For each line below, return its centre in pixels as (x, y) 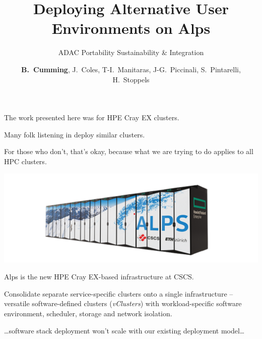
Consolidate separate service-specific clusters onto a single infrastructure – (119, 293)
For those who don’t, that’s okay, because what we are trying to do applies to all (129, 151)
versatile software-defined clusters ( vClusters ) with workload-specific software (123, 303)
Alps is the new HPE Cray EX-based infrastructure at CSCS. (99, 277)
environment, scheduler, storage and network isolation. (88, 313)
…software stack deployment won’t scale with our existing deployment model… (124, 330)
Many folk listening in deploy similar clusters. (75, 134)
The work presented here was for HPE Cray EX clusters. (92, 117)
